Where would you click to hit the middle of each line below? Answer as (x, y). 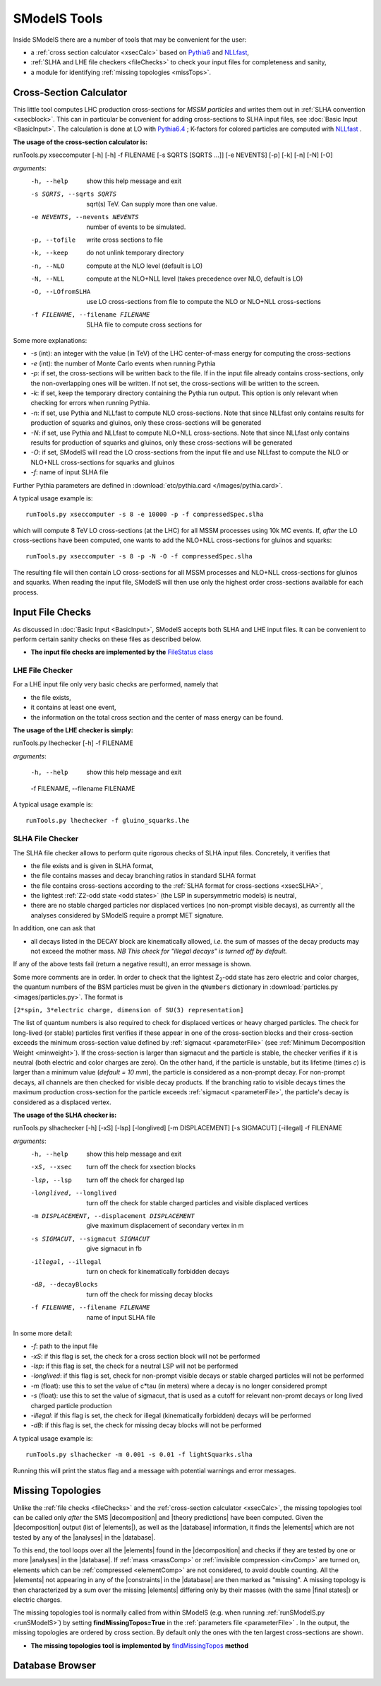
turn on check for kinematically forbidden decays (158, 1271)
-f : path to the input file (64, 1346)
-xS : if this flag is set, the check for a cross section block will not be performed (145, 1356)
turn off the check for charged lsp (135, 1180)
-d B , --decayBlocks (64, 1284)
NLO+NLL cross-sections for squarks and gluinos (103, 462)
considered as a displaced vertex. (62, 1102)
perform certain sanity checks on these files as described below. (107, 639)
